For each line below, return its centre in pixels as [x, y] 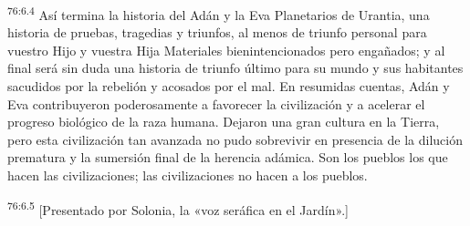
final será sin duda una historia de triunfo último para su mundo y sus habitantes [235, 68]
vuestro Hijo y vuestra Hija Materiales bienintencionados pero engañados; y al [226, 50]
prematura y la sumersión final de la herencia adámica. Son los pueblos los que [228, 157]
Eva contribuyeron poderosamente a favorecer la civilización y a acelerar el [216, 103]
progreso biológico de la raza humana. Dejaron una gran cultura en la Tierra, [224, 122]
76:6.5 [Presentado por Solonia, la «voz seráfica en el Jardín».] [178, 208]
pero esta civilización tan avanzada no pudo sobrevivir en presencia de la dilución [235, 139]
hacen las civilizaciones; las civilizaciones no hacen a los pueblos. [188, 175]
